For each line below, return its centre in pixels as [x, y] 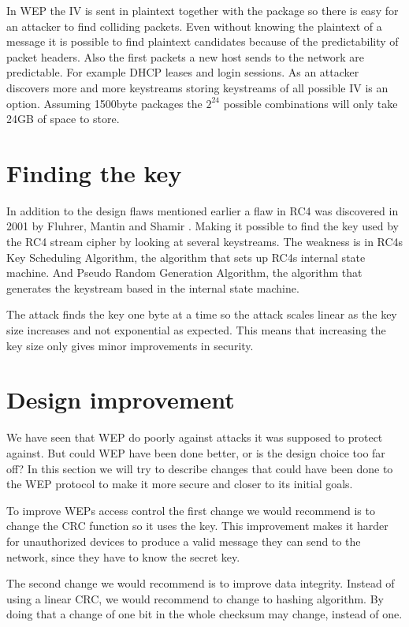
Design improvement [121, 399]
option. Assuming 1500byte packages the [104, 103]
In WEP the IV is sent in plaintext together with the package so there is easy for [203, 10]
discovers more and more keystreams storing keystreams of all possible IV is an [197, 87]
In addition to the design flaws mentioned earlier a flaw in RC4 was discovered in [203, 210]
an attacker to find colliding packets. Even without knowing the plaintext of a [194, 26]
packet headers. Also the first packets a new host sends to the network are [186, 56]
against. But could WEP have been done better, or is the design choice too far [196, 452]
